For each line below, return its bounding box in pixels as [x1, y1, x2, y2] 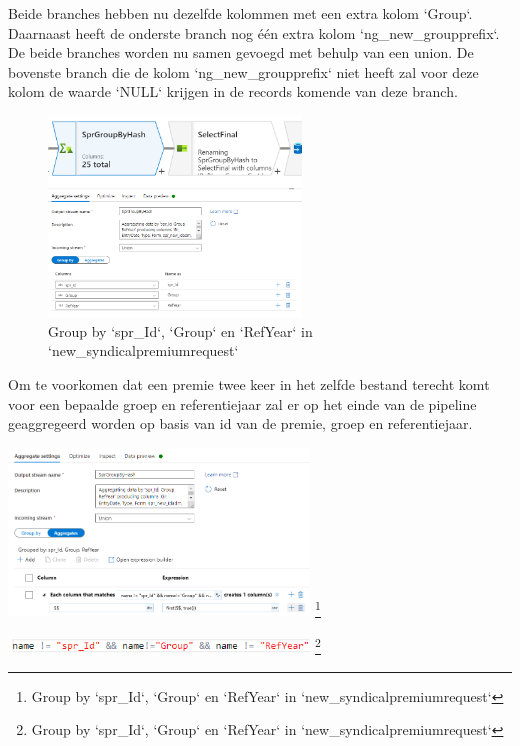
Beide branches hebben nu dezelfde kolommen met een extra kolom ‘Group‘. [8, 3, 473, 23]
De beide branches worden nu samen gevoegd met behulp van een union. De [8, 42, 474, 63]
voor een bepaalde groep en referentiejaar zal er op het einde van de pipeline [8, 393, 477, 414]
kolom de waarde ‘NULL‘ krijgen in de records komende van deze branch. [8, 81, 458, 102]
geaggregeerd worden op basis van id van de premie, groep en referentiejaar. [8, 413, 473, 434]
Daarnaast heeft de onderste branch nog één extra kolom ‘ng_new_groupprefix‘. [8, 22, 500, 43]
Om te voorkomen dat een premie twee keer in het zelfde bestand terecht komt [8, 374, 490, 395]
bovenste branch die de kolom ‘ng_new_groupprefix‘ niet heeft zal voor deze [8, 61, 479, 82]
